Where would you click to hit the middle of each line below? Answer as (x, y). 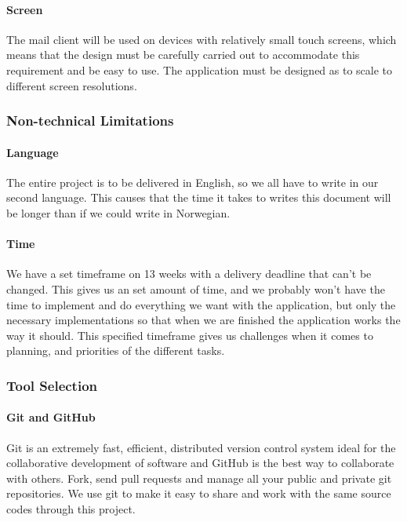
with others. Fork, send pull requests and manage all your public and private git (199, 478)
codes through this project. (71, 508)
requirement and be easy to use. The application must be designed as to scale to (200, 69)
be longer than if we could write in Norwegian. (118, 213)
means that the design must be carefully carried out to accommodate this (183, 55)
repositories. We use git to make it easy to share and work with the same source (199, 493)
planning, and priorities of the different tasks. (116, 350)
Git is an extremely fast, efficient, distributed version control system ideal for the (201, 447)
